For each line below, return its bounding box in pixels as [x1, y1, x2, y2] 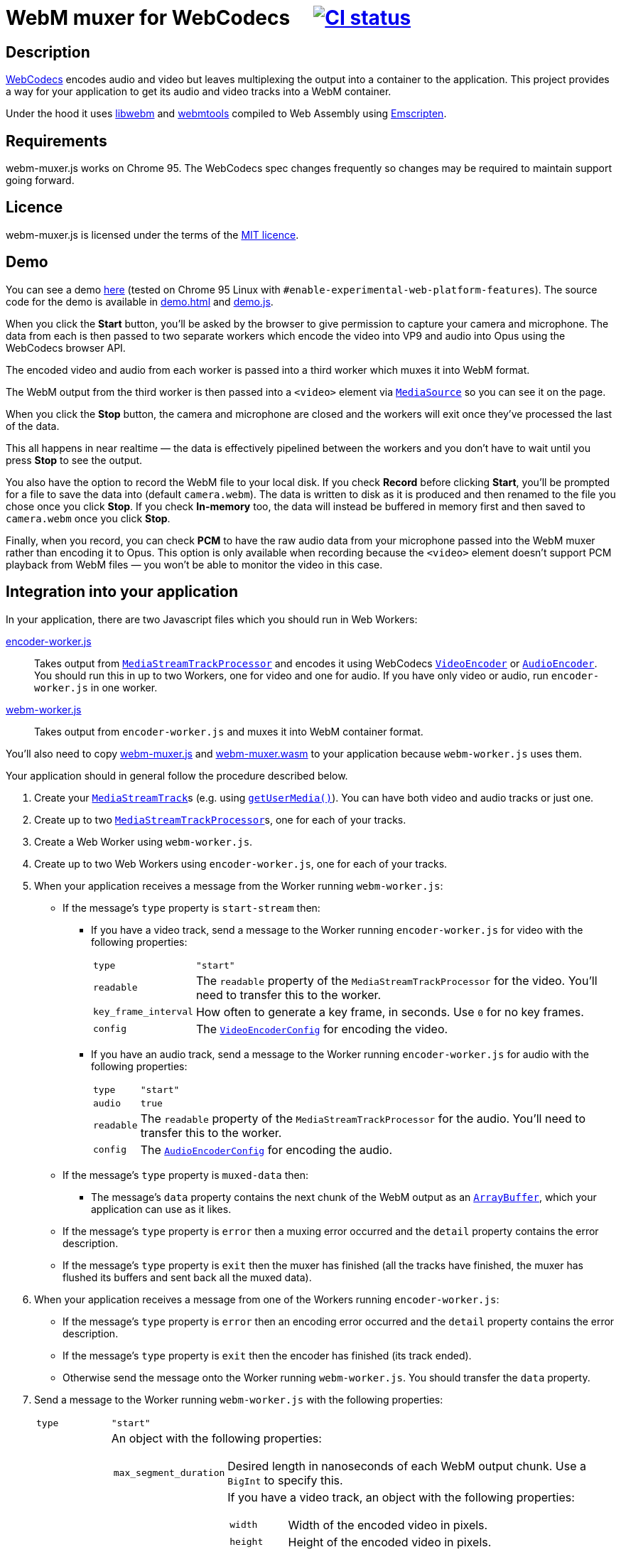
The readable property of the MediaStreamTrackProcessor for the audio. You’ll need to [140, 1111, 585, 1126]
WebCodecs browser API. [6, 341, 126, 354]
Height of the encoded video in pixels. [288, 1534, 492, 1549]
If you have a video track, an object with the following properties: [227, 1489, 575, 1504]
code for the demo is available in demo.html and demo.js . [6, 295, 274, 308]
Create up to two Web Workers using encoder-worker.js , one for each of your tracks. [34, 857, 448, 870]
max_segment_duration [113, 1467, 225, 1479]
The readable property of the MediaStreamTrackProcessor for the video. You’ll [195, 973, 598, 988]
